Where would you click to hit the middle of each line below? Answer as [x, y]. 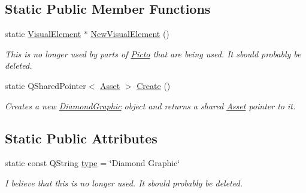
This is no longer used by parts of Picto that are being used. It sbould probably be [153, 53]
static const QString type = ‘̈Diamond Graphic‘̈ [93, 163]
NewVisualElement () [130, 34]
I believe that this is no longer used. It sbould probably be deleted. [124, 183]
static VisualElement [43, 34]
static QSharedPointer [46, 85]
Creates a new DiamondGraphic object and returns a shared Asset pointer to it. [150, 105]
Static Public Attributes [81, 138]
